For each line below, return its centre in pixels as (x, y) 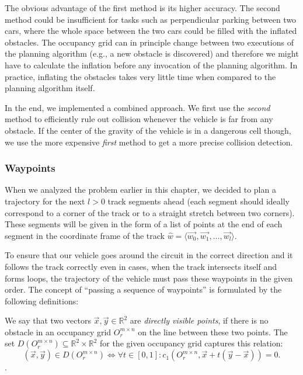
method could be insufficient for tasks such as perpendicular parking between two (151, 19)
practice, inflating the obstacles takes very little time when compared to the (140, 76)
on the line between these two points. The (213, 331)
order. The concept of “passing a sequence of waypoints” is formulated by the (143, 289)
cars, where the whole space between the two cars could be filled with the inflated (151, 31)
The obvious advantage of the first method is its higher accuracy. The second (142, 8)
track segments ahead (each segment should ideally (198, 201)
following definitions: (42, 301)
